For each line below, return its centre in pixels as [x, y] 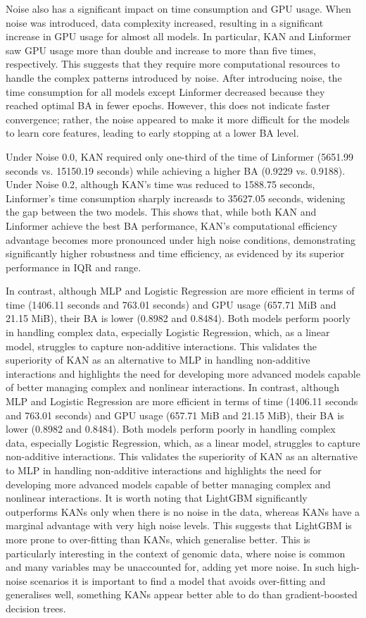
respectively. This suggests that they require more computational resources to [173, 64]
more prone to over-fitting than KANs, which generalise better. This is [158, 539]
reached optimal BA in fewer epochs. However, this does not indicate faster [168, 105]
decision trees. [36, 608]
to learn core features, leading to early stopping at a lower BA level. [152, 133]
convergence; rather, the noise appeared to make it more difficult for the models [178, 119]
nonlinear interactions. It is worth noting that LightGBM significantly [157, 498]
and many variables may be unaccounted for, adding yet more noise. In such [170, 567]
